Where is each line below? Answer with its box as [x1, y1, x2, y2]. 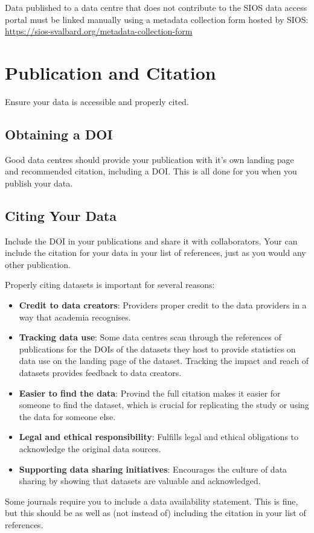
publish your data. [5, 176, 73, 189]
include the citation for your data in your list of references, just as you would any [5, 246, 306, 259]
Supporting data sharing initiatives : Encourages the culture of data [19, 462, 287, 475]
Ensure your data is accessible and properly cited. [5, 95, 189, 107]
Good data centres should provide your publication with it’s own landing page [5, 153, 294, 165]
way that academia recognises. [19, 310, 131, 323]
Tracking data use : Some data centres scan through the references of [19, 331, 281, 343]
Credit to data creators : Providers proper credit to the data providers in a [19, 299, 307, 311]
